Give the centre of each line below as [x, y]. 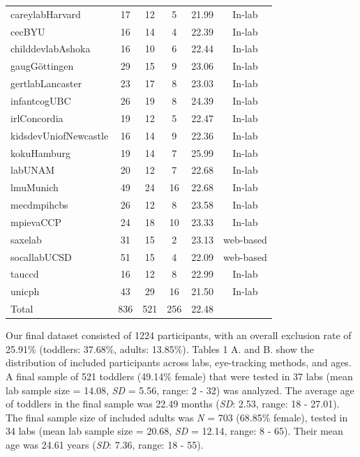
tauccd [25, 274]
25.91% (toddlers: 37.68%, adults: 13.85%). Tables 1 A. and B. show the [160, 349]
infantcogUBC [41, 100]
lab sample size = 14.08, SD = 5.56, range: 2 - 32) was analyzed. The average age [180, 390]
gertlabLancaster [46, 83]
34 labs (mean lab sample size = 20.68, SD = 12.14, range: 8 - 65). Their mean [174, 431]
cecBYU [28, 31]
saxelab [26, 239]
